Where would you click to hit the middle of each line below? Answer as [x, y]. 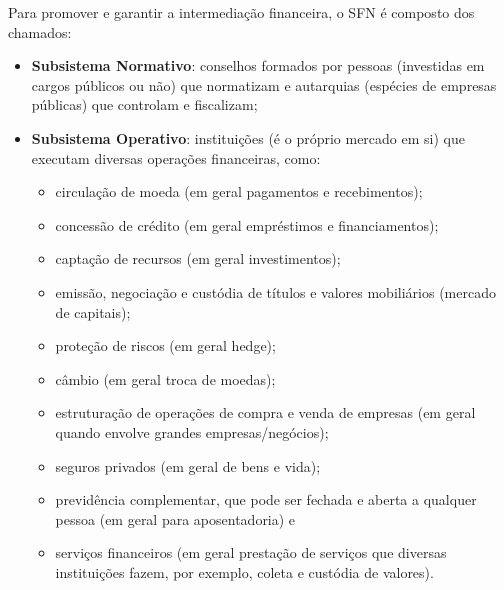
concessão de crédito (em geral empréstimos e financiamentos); [247, 224]
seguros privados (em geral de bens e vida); [188, 465]
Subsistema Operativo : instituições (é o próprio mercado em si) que [248, 137]
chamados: [40, 31]
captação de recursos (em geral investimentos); [198, 258]
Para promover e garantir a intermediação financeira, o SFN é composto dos [241, 12]
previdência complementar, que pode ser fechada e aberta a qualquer [266, 499]
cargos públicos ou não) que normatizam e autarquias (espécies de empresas [264, 84]
